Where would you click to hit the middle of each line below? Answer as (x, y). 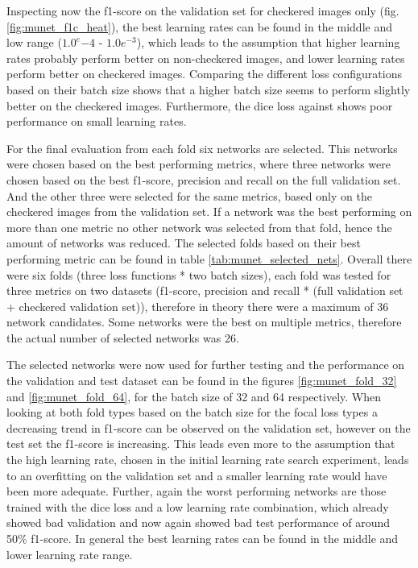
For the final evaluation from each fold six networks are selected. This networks (202, 148)
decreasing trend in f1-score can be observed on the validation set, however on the (209, 427)
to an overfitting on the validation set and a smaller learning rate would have (197, 475)
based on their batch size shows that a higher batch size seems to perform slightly (209, 89)
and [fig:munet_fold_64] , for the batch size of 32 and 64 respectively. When (194, 396)
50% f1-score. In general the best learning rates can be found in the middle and (203, 538)
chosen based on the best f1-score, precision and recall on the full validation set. (204, 179)
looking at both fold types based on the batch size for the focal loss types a (192, 412)
